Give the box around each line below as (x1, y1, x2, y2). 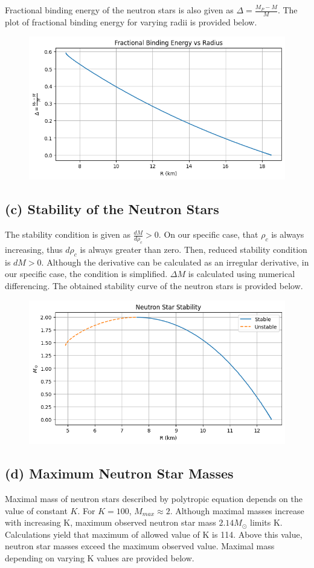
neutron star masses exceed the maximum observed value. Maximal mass (5, 540, 275, 552)
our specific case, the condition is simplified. (5, 267, 168, 280)
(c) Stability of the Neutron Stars (5, 200, 219, 218)
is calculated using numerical (188, 267, 295, 280)
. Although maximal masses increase (170, 504, 304, 517)
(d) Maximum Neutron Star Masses (5, 464, 234, 483)
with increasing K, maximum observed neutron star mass (5, 516, 216, 529)
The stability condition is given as (5, 228, 130, 241)
